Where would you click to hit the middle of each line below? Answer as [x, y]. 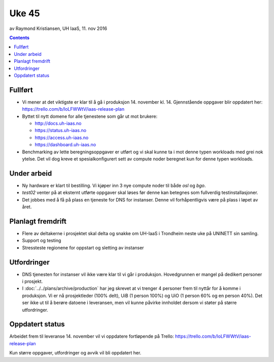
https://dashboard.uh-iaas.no [65, 145]
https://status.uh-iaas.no [60, 130]
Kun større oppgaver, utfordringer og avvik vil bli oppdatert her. [75, 353]
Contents [20, 38]
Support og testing [42, 241]
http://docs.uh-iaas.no [58, 123]
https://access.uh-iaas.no [62, 138]
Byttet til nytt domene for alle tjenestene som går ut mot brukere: [90, 116]
